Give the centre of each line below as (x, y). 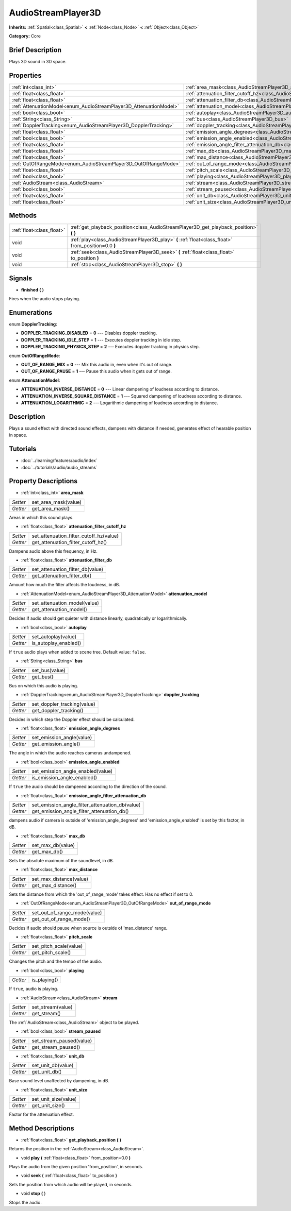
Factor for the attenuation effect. (41, 1114)
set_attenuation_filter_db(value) (68, 569)
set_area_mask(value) (57, 502)
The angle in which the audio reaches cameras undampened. (70, 753)
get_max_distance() (54, 885)
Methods (23, 215)
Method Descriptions (42, 1128)
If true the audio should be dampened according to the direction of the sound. (88, 786)
